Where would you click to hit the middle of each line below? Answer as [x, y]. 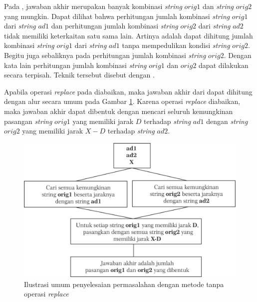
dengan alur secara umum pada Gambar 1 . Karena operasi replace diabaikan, [122, 101]
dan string [218, 6]
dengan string [227, 121]
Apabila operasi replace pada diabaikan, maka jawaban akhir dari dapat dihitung [128, 91]
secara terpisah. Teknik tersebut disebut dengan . [79, 75]
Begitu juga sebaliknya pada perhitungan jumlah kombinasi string [105, 55]
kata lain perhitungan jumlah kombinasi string [75, 65]
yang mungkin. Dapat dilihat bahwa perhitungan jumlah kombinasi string [117, 16]
